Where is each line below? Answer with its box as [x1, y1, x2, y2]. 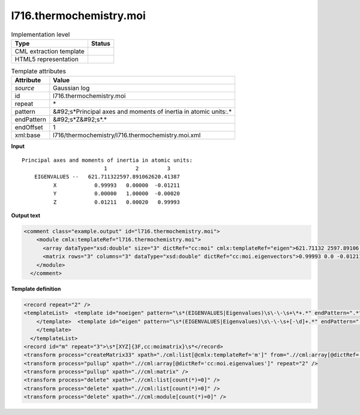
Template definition [11, 285, 61, 292]
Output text [11, 212, 41, 219]
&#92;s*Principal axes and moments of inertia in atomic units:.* [53, 108, 232, 116]
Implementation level [11, 30, 70, 38]
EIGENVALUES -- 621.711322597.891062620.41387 [34, 174, 180, 180]
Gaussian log [53, 84, 90, 92]
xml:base [14, 131, 41, 140]
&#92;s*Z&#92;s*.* [53, 116, 107, 124]
